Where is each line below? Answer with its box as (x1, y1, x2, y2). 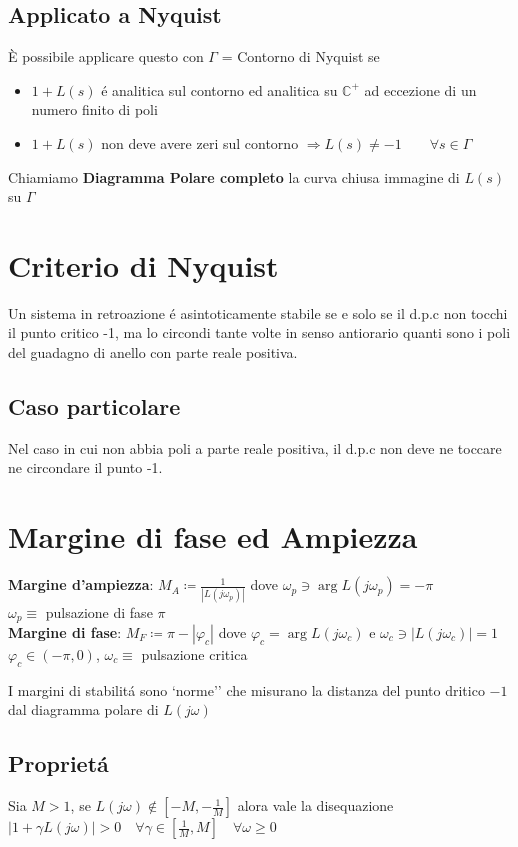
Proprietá (8, 748, 109, 779)
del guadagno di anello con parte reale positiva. (8, 342, 298, 363)
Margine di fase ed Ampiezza (8, 516, 418, 557)
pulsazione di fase (45, 601, 153, 622)
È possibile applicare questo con (8, 46, 204, 67)
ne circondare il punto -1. (8, 457, 163, 478)
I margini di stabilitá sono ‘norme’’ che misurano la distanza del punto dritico (8, 679, 485, 700)
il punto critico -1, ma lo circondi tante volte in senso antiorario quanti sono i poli (8, 322, 511, 343)
